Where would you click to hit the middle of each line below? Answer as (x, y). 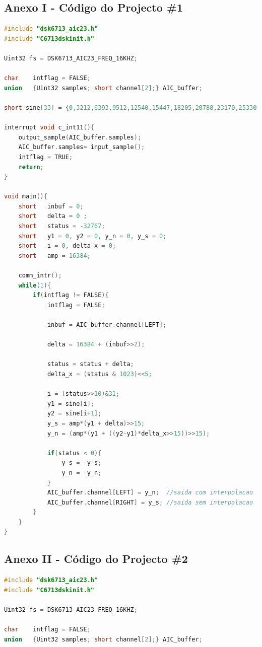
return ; (31, 167)
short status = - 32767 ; (62, 226)
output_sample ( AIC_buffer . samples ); (80, 137)
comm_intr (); (40, 276)
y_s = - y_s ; (82, 463)
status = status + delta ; (90, 364)
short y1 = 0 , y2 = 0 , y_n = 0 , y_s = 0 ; (92, 236)
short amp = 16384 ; (54, 256)
